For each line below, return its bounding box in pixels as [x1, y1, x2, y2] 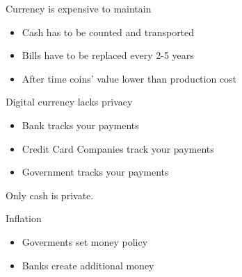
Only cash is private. [6, 187, 94, 202]
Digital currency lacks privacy [6, 94, 133, 109]
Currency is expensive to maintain [6, 1, 152, 15]
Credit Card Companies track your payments [22, 141, 214, 156]
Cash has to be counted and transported [22, 24, 195, 39]
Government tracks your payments [22, 165, 169, 179]
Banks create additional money [22, 258, 154, 272]
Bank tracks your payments [22, 117, 139, 132]
